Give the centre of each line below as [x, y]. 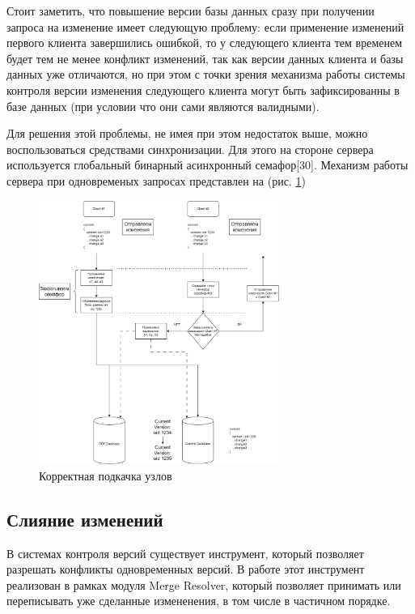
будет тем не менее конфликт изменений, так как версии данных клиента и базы [205, 58]
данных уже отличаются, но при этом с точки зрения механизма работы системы [206, 74]
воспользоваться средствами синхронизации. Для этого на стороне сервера [190, 149]
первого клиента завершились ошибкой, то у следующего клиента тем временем [205, 43]
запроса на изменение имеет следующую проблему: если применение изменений [205, 26]
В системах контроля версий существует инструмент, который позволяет [185, 553]
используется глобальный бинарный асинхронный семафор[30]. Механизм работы [207, 165]
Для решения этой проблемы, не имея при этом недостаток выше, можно [187, 133]
